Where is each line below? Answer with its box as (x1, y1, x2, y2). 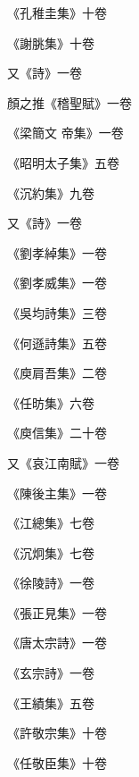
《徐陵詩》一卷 (7, 573, 94, 592)
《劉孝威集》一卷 (7, 273, 107, 292)
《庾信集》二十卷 (7, 423, 107, 442)
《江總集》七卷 (7, 514, 94, 532)
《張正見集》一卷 (7, 603, 107, 622)
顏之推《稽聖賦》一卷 (7, 93, 132, 112)
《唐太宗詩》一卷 (7, 633, 107, 652)
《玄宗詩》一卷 (7, 664, 94, 682)
